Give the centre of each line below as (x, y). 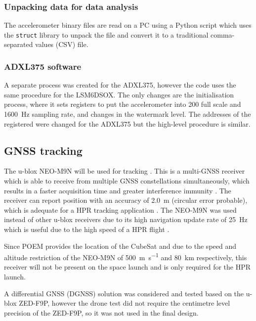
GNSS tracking (43, 150)
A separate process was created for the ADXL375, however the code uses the (120, 85)
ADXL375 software (43, 66)
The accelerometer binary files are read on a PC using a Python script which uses (128, 25)
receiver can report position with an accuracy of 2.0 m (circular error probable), (126, 200)
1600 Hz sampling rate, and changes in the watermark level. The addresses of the (128, 114)
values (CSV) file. (62, 44)
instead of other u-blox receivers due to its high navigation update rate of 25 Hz (126, 219)
